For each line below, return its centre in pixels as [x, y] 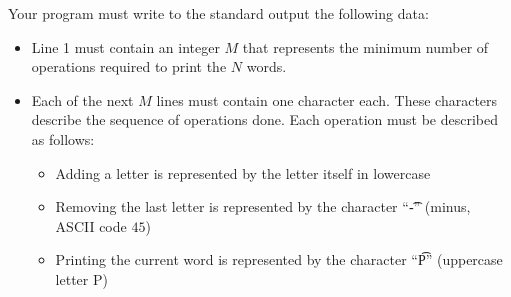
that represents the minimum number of [365, 46]
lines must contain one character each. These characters [327, 99]
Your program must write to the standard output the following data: [218, 13]
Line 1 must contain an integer [125, 46]
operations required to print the [129, 66]
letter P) [81, 278]
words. [266, 66]
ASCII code [91, 225]
